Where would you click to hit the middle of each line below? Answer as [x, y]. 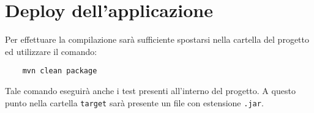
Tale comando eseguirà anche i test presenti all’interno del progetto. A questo [150, 90]
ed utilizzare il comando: [51, 51]
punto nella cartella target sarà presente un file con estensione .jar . [134, 102]
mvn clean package [60, 71]
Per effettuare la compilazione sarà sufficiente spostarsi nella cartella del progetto [157, 39]
